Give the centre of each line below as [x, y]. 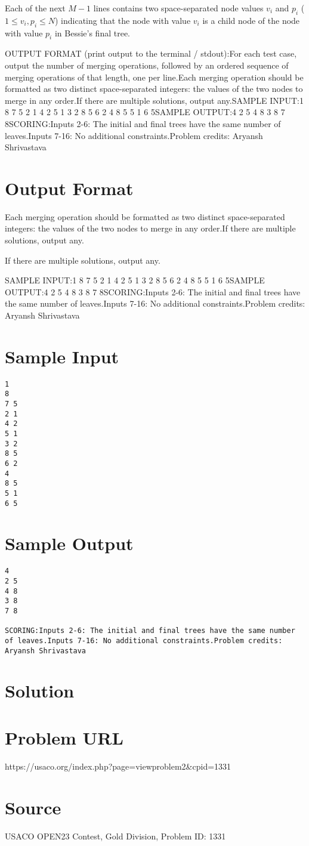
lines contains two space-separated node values [178, 8]
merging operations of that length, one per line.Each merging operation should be [154, 77]
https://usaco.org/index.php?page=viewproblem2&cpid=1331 [118, 766]
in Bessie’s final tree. [92, 33]
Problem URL [64, 737]
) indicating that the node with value [123, 20]
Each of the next [35, 8]
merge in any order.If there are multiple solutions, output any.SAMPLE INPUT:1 [154, 100]
